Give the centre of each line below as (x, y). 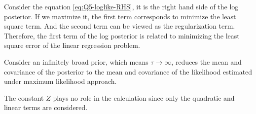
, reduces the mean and (206, 61)
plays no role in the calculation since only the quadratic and (144, 97)
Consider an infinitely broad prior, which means (76, 61)
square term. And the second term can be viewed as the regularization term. (120, 26)
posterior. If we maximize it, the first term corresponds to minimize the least (120, 16)
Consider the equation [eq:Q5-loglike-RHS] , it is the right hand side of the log (121, 6)
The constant (24, 97)
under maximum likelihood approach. (60, 81)
